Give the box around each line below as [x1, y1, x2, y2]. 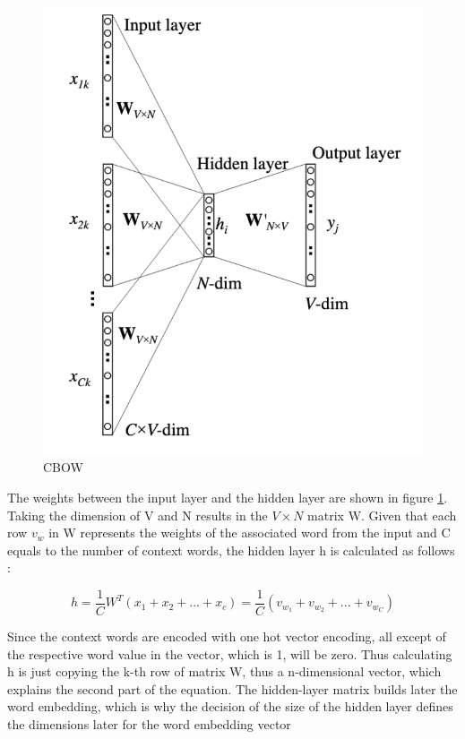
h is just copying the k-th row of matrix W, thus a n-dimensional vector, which [7, 662, 442, 681]
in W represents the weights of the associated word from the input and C [48, 523, 451, 542]
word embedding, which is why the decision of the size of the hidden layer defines [7, 697, 453, 716]
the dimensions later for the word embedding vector [7, 714, 291, 733]
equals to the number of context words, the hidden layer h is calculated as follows [7, 540, 455, 559]
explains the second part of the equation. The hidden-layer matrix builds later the [7, 679, 458, 698]
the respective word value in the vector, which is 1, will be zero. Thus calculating [7, 644, 452, 663]
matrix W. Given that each [307, 505, 457, 524]
